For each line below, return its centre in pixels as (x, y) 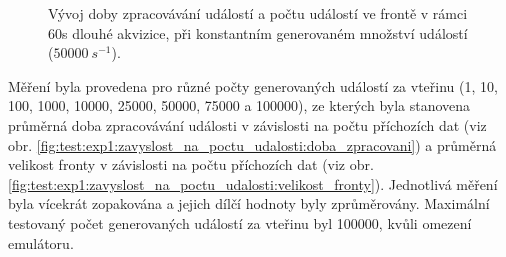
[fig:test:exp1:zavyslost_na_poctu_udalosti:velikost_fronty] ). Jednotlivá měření (253, 183)
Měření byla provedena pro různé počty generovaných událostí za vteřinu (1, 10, (253, 85)
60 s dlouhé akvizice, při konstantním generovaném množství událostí (258, 32)
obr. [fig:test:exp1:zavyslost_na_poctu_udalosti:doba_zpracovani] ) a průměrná (252, 144)
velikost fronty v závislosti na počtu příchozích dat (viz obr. (191, 164)
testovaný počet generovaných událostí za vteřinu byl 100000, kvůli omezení (240, 222)
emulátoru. (41, 242)
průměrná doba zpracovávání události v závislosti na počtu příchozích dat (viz (247, 124)
